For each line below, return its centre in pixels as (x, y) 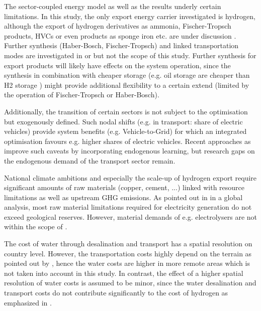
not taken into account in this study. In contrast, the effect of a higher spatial (124, 273)
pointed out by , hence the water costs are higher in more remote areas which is (127, 263)
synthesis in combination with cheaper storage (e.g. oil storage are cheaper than (127, 75)
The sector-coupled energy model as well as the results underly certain (113, 6)
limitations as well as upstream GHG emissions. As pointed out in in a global (123, 197)
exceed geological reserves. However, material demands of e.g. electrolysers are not (131, 216)
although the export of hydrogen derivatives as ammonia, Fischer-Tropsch (118, 26)
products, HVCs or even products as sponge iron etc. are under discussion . (120, 35)
